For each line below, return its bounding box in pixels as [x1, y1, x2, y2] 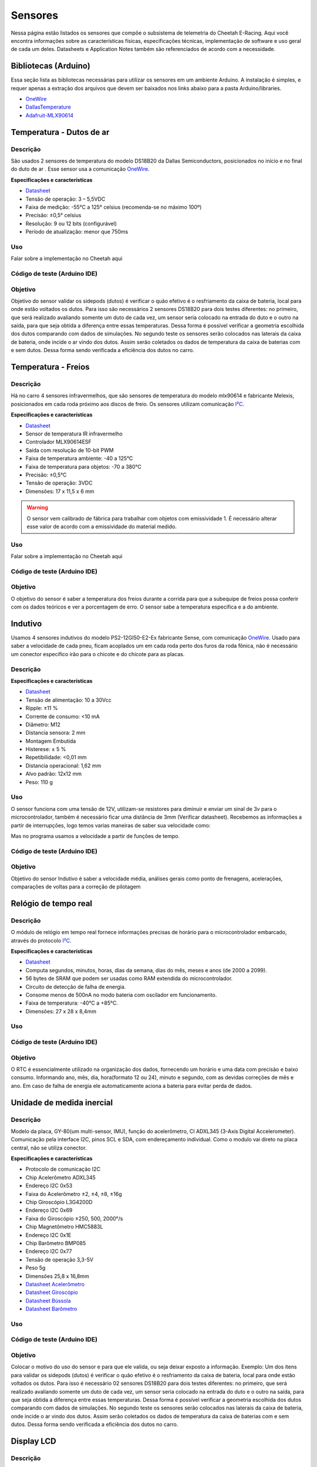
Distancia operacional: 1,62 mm [25, 762, 102, 769]
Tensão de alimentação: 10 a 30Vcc [25, 696, 112, 704]
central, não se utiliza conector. [11, 1144, 87, 1151]
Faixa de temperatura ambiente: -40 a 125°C [25, 455, 133, 462]
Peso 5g [25, 1265, 46, 1272]
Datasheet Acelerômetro [25, 1280, 85, 1287]
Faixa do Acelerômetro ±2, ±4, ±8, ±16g [25, 1190, 123, 1197]
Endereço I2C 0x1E [25, 1231, 72, 1238]
